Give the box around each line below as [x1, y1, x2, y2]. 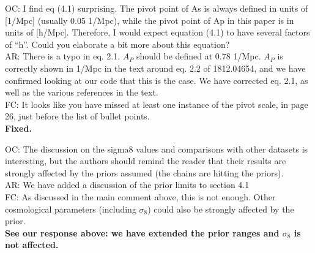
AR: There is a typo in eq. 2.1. [5, 50, 120, 62]
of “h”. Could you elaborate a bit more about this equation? [5, 37, 230, 50]
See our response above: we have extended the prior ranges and [5, 226, 280, 239]
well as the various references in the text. [5, 86, 158, 99]
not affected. [5, 238, 59, 251]
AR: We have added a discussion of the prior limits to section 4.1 [5, 178, 250, 191]
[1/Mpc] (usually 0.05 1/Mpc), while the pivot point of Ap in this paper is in [5, 13, 294, 26]
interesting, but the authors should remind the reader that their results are [5, 154, 286, 167]
